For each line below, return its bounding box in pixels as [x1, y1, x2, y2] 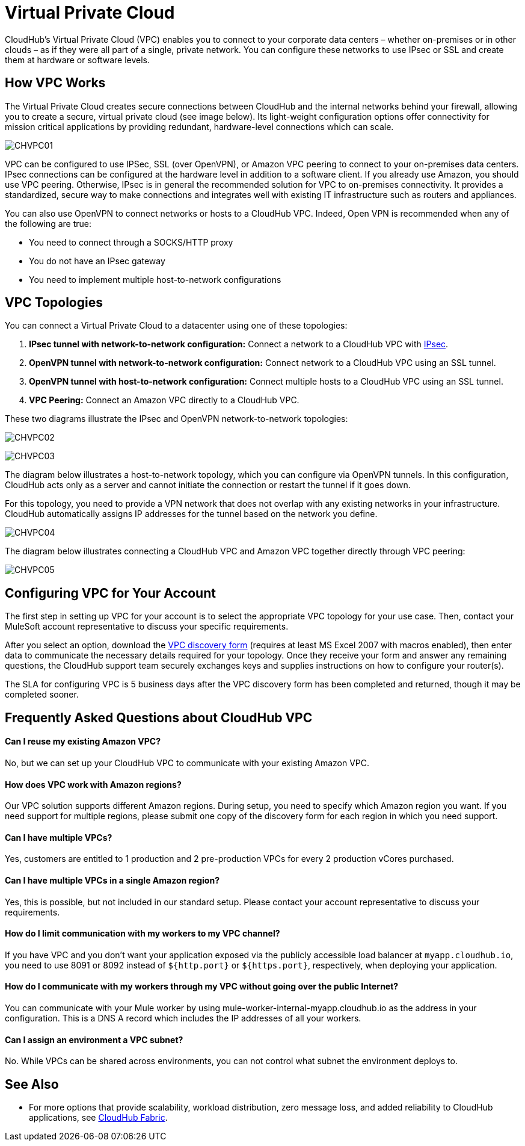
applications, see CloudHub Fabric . [29, 1112, 168, 1123]
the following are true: [5, 218, 92, 229]
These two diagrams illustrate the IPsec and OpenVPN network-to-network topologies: [5, 413, 348, 424]
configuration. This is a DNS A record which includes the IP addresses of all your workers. [5, 1013, 361, 1024]
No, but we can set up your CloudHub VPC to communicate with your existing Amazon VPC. [5, 757, 370, 768]
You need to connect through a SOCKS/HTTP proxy [29, 237, 233, 247]
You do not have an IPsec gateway [29, 255, 165, 266]
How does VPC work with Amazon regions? [5, 779, 182, 790]
